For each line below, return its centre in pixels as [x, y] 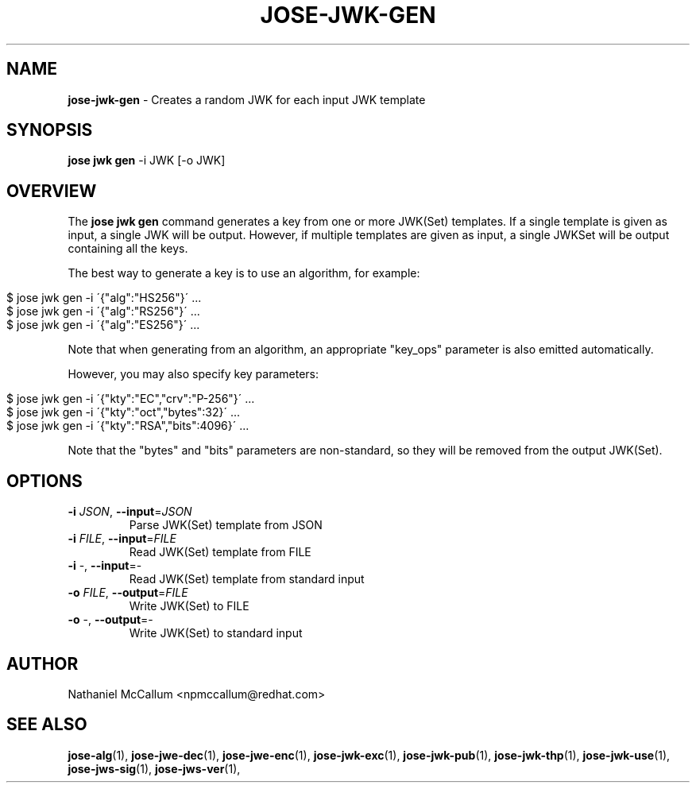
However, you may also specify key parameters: [193, 374]
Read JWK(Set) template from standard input [247, 579]
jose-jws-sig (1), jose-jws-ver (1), [154, 768]
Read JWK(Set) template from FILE [220, 552]
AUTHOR [43, 663]
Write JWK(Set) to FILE [189, 606]
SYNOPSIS [50, 130]
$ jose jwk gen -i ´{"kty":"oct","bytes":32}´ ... [124, 412]
